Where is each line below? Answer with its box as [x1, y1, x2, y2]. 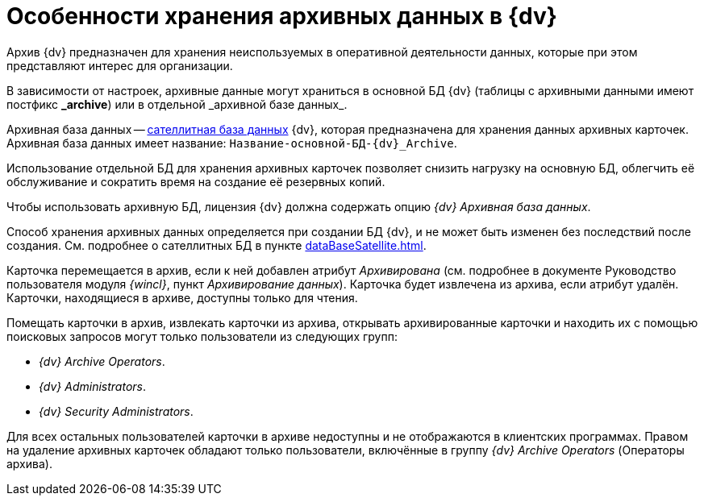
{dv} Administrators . [39, 379, 146, 393]
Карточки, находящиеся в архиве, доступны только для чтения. [6, 290, 358, 305]
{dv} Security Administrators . [39, 404, 194, 418]
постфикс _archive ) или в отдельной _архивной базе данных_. [6, 97, 348, 111]
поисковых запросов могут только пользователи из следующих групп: [6, 329, 398, 343]
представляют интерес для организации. [6, 58, 233, 73]
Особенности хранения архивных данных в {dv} [6, 2, 557, 30]
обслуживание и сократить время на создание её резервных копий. [6, 174, 385, 189]
